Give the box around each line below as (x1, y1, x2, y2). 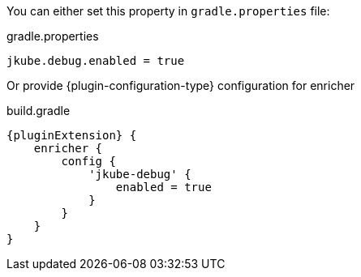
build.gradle (6, 104, 71, 117)
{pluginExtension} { (6, 129, 137, 142)
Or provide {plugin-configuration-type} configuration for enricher (6, 79, 355, 92)
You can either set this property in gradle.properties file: (6, 4, 330, 18)
